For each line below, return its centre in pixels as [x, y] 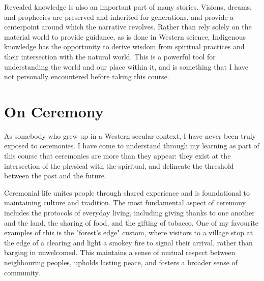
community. [22, 272]
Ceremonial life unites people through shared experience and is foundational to [127, 192]
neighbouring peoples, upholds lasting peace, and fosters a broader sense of [121, 262]
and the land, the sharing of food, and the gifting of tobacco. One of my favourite [131, 222]
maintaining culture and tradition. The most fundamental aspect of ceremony [125, 202]
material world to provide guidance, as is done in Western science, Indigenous [125, 36]
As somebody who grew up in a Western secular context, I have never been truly [130, 135]
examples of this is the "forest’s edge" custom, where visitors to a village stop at [129, 232]
